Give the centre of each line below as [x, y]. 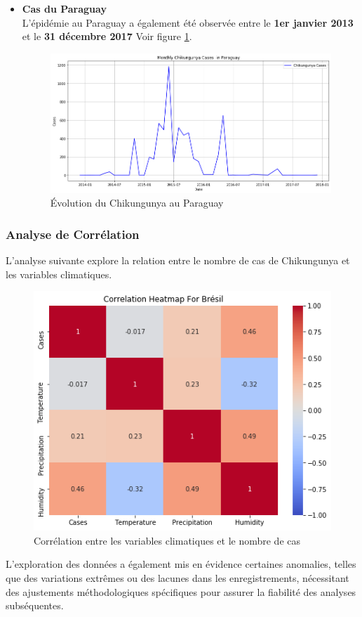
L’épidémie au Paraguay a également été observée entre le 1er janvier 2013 [188, 22]
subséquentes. [35, 605]
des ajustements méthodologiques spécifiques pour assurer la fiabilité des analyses [181, 591]
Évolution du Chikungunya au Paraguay [137, 203]
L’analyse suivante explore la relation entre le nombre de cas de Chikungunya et [178, 260]
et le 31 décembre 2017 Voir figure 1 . [107, 36]
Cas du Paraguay [64, 8]
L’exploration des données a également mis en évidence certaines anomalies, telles [181, 564]
